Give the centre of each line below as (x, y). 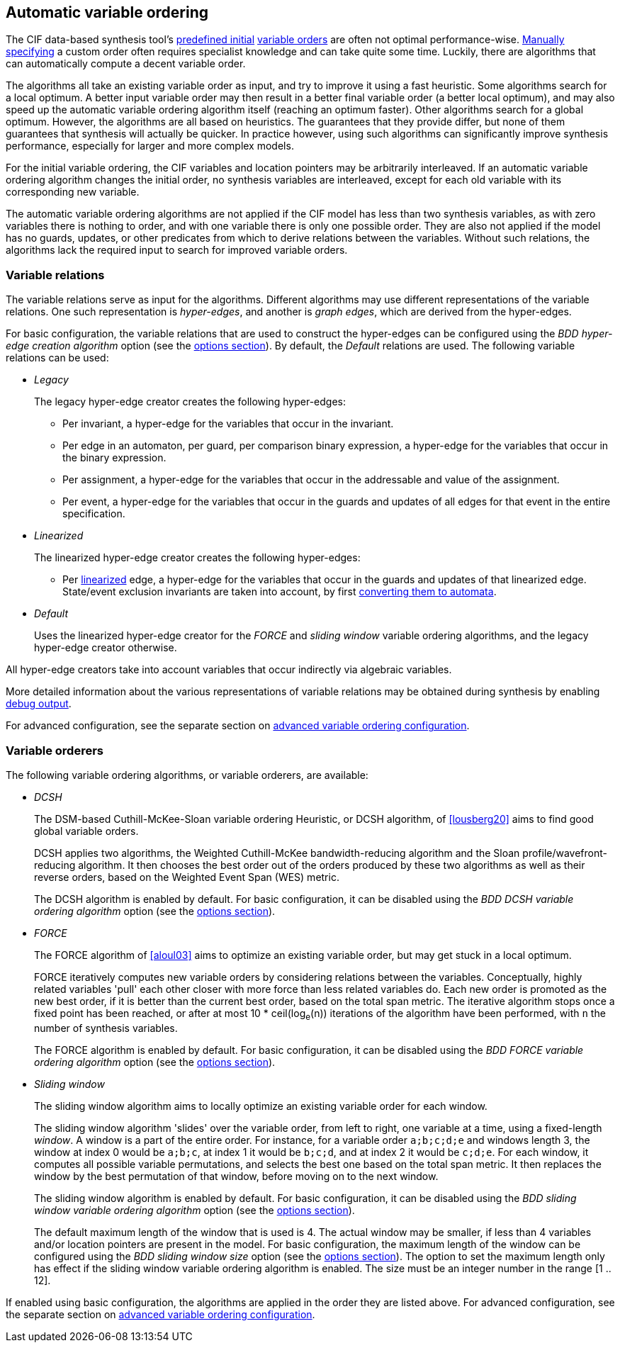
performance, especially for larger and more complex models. (150, 146)
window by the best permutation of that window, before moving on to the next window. (236, 1176)
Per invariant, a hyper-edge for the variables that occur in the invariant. (228, 424)
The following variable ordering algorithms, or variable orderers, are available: (187, 775)
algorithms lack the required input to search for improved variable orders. (177, 250)
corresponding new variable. (73, 192)
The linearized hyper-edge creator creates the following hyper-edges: (197, 558)
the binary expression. (114, 458)
